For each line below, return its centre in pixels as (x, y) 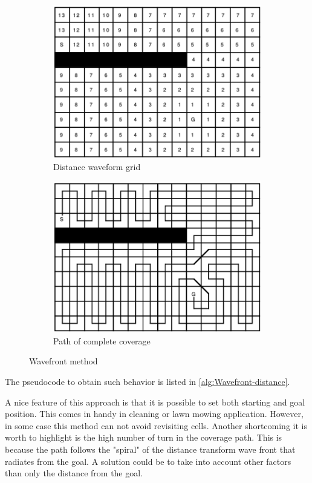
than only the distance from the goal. (74, 473)
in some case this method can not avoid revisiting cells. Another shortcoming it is (156, 425)
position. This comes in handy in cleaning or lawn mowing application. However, (154, 414)
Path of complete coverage (102, 340)
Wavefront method (63, 361)
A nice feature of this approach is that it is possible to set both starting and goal (155, 402)
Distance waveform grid (97, 167)
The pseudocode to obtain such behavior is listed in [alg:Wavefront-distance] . (148, 382)
